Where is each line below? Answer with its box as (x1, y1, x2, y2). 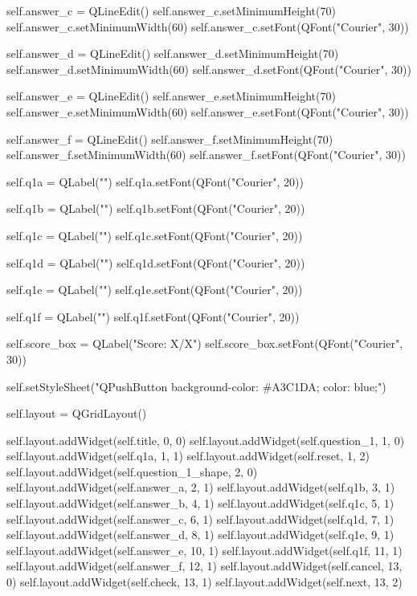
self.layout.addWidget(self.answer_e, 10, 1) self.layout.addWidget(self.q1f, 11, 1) (6, 541, 403, 558)
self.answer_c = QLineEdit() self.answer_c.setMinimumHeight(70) (6, 2, 336, 18)
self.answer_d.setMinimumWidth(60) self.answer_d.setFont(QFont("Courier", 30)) (6, 60, 411, 77)
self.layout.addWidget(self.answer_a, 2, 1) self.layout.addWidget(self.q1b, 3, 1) (6, 479, 395, 496)
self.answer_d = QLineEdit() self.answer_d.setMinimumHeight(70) (6, 45, 339, 62)
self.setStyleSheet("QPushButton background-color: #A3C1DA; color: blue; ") (6, 378, 386, 394)
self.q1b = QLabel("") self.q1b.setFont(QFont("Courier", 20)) (6, 200, 305, 217)
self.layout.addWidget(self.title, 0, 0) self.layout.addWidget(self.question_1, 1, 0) (6, 431, 405, 448)
